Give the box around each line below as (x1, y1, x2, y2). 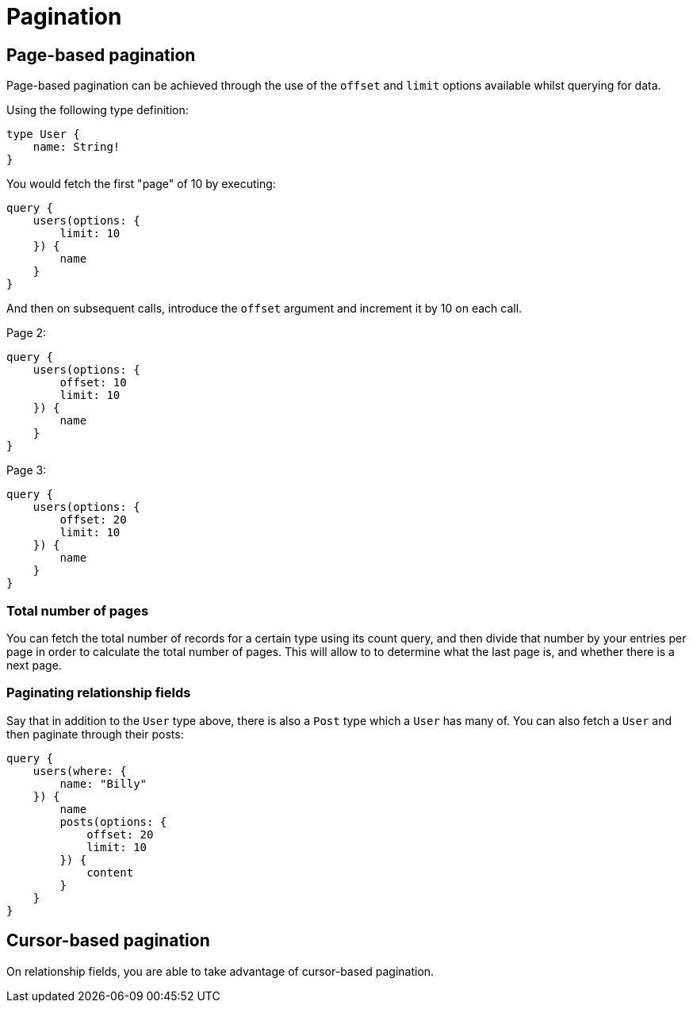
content (86, 865, 134, 879)
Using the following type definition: (6, 103, 189, 117)
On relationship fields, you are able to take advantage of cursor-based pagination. (6, 964, 435, 978)
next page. (6, 658, 62, 672)
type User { (6, 128, 80, 141)
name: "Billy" (59, 777, 147, 790)
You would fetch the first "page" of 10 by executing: (6, 177, 276, 191)
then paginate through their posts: (6, 727, 184, 741)
